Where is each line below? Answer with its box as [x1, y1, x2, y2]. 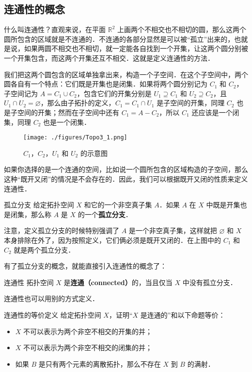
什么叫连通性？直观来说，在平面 [4, 24, 106, 34]
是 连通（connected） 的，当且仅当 [63, 277, 173, 287]
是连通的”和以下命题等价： [140, 309, 225, 320]
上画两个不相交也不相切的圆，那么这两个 [117, 24, 246, 34]
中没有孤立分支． [182, 277, 237, 287]
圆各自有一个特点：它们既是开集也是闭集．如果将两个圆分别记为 [4, 79, 207, 89]
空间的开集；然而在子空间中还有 [17, 107, 119, 117]
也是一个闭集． [43, 117, 91, 127]
